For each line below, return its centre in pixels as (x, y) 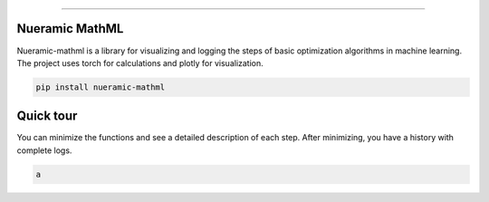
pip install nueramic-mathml (101, 87)
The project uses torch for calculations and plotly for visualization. (140, 63)
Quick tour (47, 116)
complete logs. (44, 150)
